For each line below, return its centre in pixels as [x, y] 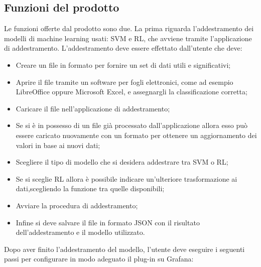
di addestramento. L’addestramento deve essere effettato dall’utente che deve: [123, 48]
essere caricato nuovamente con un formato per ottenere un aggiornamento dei [136, 135]
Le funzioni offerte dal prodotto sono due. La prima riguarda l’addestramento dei [129, 28]
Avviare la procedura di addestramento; [77, 205]
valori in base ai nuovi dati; [58, 145]
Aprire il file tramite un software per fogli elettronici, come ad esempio [124, 82]
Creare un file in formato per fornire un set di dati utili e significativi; [123, 64]
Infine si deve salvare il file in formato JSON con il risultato [108, 222]
